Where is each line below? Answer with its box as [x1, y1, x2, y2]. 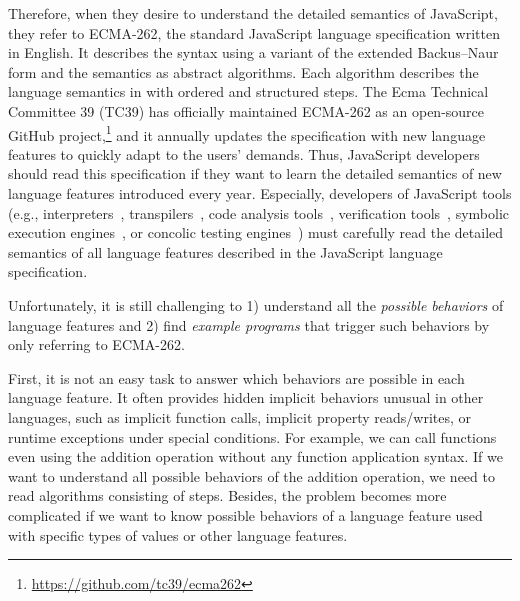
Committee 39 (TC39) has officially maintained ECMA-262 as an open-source [8, 100, 485, 121]
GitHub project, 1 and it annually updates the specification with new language [8, 121, 486, 145]
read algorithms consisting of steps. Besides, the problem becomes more [8, 485, 447, 506]
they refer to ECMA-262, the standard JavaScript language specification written [8, 22, 500, 43]
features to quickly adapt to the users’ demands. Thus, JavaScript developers [8, 143, 480, 164]
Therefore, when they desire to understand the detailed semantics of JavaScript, [8, 3, 498, 23]
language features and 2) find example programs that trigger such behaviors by [8, 314, 490, 335]
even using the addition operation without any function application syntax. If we [8, 446, 503, 467]
